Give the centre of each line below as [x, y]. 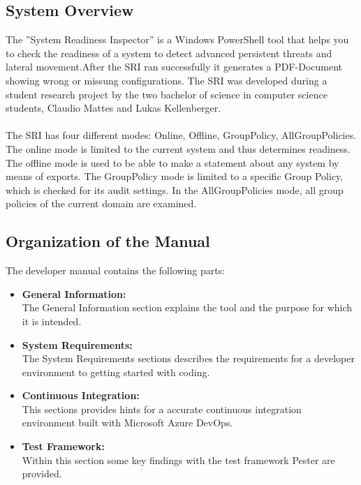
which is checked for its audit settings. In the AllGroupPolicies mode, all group [175, 189]
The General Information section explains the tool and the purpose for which [187, 307]
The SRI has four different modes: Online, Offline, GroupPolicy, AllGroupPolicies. [181, 135]
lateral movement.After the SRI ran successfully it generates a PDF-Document [174, 67]
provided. [42, 473]
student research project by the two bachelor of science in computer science [167, 94]
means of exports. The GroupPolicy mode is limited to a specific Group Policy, [175, 176]
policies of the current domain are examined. [101, 203]
